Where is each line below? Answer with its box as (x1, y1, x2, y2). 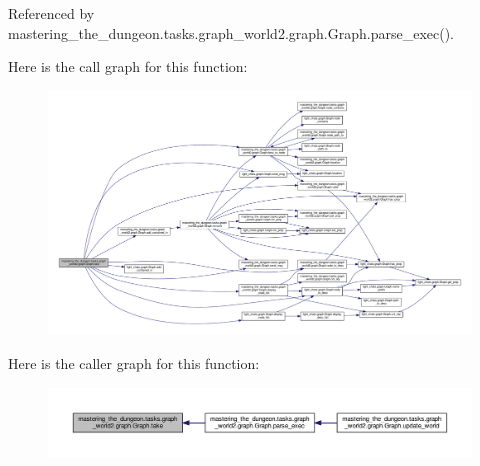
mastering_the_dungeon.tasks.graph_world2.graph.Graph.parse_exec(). (8, 22, 454, 43)
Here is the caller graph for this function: (8, 353, 260, 374)
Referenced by (8, 3, 95, 23)
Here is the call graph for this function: (8, 56, 248, 77)
